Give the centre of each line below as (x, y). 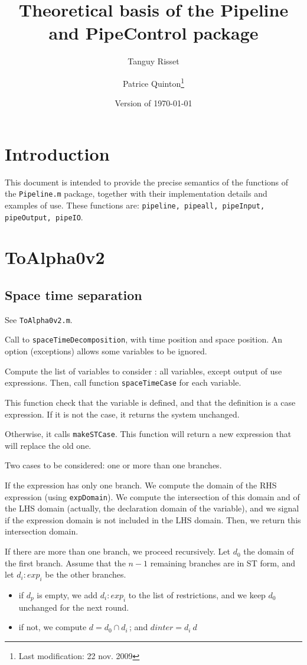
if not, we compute (53, 627)
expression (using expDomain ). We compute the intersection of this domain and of (152, 496)
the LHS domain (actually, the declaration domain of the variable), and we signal (152, 508)
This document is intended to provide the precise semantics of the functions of (147, 182)
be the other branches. (86, 574)
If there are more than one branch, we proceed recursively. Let (118, 551)
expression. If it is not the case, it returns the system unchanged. (122, 414)
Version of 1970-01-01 (153, 103)
